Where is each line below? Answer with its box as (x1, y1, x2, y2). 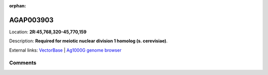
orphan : (9, 3, 26, 8)
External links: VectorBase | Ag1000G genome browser (9, 47, 122, 53)
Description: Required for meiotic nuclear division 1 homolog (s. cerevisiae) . (9, 38, 168, 44)
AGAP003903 (9, 15, 54, 24)
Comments (9, 60, 37, 67)
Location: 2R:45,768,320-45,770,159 (9, 29, 87, 35)
